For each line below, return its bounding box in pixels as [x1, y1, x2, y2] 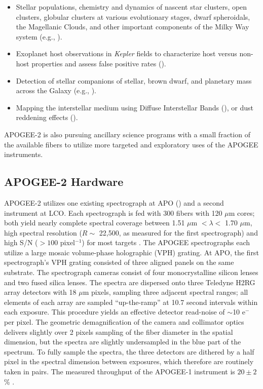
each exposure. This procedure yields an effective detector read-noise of [4, 306, 225, 317]
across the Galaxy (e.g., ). [16, 85, 96, 96]
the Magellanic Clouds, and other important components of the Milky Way [16, 21, 249, 32]
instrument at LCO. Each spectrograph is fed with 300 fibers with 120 [4, 207, 222, 218]
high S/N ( [4, 237, 38, 248]
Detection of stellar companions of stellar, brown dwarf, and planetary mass [16, 75, 252, 86]
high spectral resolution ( [4, 227, 82, 238]
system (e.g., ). [16, 31, 62, 42]
